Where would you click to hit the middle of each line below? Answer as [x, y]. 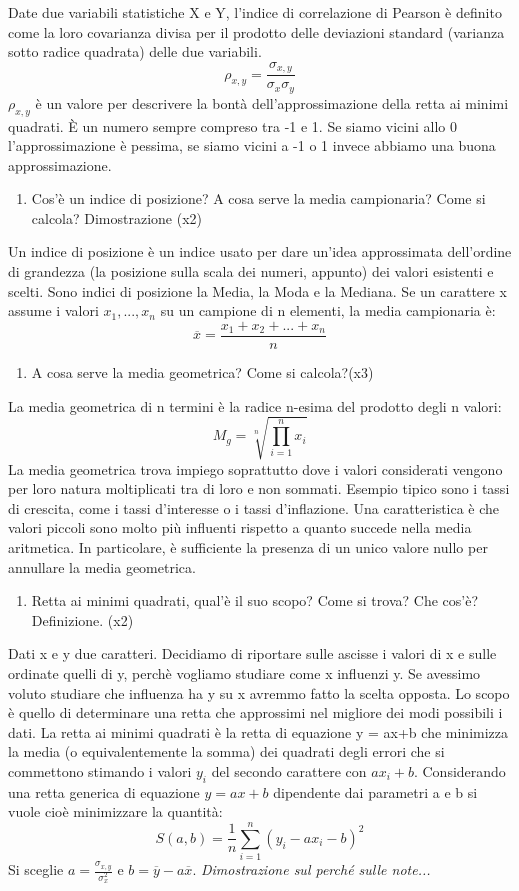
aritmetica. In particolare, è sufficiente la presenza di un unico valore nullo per [248, 547]
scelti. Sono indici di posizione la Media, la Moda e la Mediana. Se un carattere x [257, 290]
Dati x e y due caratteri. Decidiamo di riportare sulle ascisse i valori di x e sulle [252, 653]
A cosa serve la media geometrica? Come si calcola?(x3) [202, 371]
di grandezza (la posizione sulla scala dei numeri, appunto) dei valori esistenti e [251, 271]
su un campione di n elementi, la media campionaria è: [328, 310]
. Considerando [459, 770]
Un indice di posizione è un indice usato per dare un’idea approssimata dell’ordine [260, 251]
